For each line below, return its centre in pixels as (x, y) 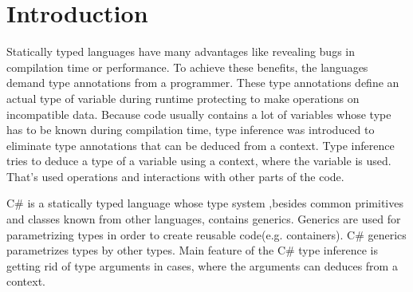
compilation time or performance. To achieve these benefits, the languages (187, 67)
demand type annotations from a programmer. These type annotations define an (203, 83)
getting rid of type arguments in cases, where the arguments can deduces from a (202, 265)
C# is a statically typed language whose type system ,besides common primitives (205, 203)
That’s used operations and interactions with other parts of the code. (175, 176)
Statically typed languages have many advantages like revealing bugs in (181, 51)
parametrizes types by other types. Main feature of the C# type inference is (192, 250)
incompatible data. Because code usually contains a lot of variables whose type (199, 114)
